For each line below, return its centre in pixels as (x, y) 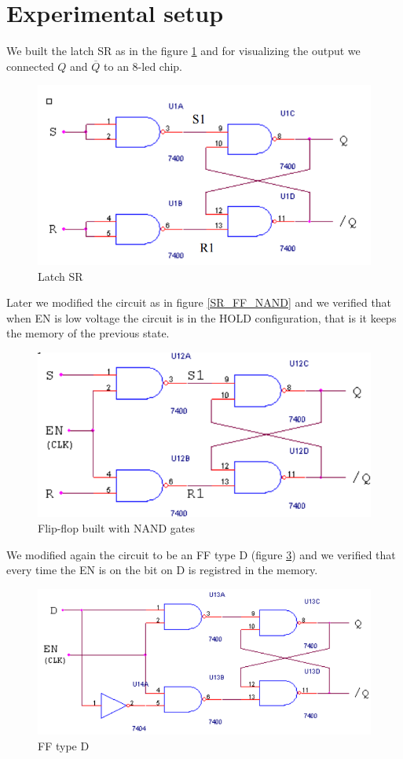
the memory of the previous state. (88, 333)
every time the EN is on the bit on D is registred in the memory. (162, 570)
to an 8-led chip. (143, 66)
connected (30, 66)
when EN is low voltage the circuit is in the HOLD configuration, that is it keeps (201, 317)
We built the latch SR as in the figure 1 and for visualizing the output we (183, 51)
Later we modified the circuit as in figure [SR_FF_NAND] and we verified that (199, 302)
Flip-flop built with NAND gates (116, 528)
